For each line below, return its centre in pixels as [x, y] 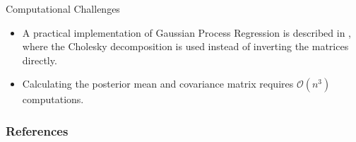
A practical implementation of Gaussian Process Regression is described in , [186, 32]
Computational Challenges [63, 8]
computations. [53, 99]
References [37, 130]
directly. [40, 60]
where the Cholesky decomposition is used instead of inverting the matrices [185, 46]
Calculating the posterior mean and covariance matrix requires [158, 84]
